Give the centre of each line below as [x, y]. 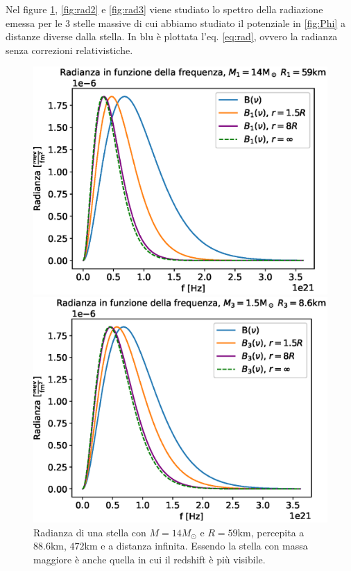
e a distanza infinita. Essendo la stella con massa [204, 546]
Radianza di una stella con [90, 532]
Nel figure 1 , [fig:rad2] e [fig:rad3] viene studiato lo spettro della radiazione [164, 9]
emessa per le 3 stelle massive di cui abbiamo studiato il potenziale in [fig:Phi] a [175, 23]
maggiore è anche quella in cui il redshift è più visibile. [149, 559]
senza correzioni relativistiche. [69, 50]
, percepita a [277, 532]
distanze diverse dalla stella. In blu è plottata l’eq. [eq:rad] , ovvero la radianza [172, 36]
